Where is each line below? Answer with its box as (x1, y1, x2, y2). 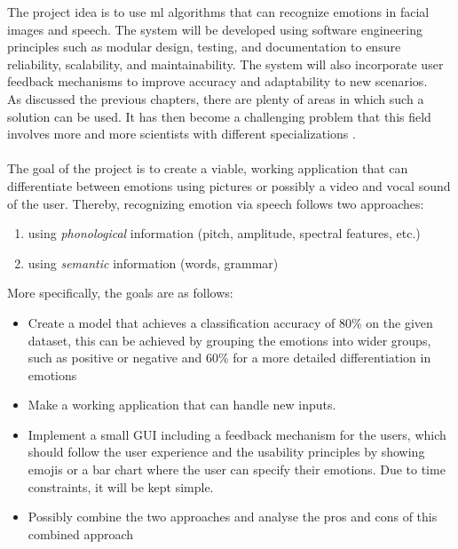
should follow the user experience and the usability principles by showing (28, 442, 425, 461)
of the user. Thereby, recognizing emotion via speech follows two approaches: (7, 194, 424, 212)
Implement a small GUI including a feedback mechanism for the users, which (28, 425, 446, 443)
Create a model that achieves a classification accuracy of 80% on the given (28, 313, 433, 331)
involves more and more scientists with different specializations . (7, 124, 356, 143)
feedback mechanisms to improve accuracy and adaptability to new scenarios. (7, 72, 428, 91)
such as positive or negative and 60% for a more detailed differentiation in (28, 348, 431, 367)
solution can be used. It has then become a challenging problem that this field (7, 107, 431, 125)
